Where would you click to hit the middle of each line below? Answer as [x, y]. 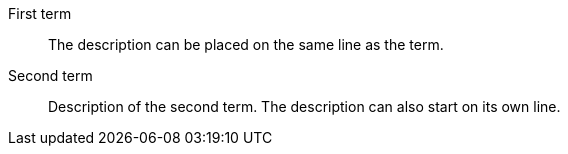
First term [40, 13]
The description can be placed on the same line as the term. [246, 44]
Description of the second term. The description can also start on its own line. [304, 106]
